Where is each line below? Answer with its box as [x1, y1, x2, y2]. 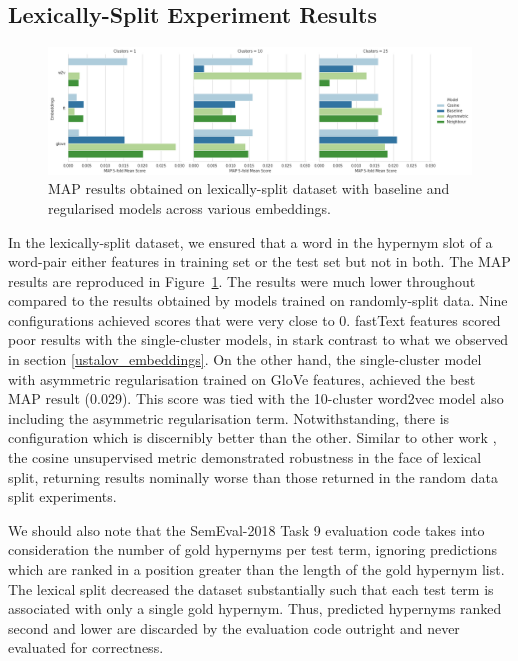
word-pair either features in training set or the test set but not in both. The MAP [8, 251, 511, 272]
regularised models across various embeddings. [48, 197, 331, 218]
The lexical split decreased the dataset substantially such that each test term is [8, 578, 494, 599]
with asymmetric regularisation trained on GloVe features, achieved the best [8, 368, 476, 389]
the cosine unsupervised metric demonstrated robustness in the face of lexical [8, 447, 482, 468]
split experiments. [8, 486, 117, 507]
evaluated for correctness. [8, 637, 164, 658]
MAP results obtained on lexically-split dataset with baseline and [48, 178, 450, 199]
